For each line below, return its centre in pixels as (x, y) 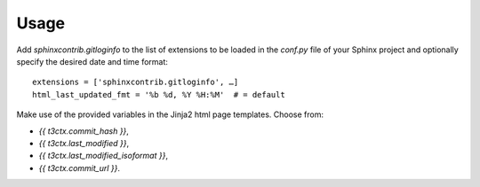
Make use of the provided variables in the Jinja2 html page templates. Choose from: (170, 114)
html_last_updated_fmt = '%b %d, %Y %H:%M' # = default (159, 94)
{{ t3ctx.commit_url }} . (79, 168)
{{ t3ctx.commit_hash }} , (84, 131)
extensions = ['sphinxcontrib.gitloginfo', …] (136, 82)
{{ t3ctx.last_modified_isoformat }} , (104, 156)
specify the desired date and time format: (92, 61)
